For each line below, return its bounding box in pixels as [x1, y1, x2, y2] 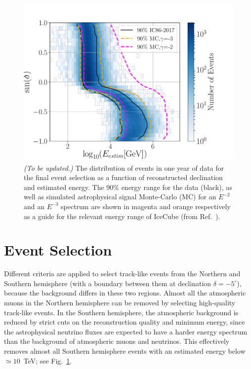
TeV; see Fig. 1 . [23, 355, 72, 366]
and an [24, 201, 45, 211]
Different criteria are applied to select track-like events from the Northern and [4, 268, 241, 279]
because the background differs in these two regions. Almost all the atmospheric [4, 288, 246, 298]
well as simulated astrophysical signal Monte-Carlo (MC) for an [24, 191, 216, 202]
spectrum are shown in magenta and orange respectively [61, 201, 231, 211]
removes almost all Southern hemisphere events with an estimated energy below [4, 346, 246, 356]
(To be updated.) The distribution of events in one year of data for [24, 162, 224, 173]
